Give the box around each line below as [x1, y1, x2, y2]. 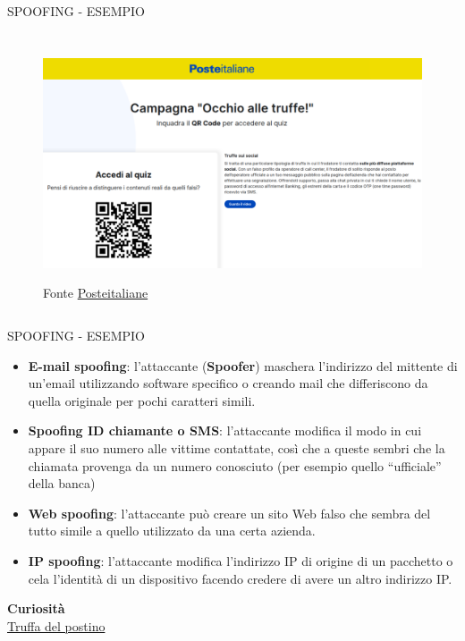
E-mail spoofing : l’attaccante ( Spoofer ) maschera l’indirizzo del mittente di [28, 356, 458, 375]
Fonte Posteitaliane [43, 283, 148, 302]
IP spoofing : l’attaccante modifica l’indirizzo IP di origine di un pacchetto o [28, 551, 453, 569]
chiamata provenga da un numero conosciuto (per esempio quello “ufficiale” [28, 456, 442, 475]
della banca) [28, 474, 96, 493]
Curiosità [7, 599, 65, 618]
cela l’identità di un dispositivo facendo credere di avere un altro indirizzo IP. [28, 569, 452, 587]
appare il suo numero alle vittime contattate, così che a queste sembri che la [28, 438, 445, 457]
